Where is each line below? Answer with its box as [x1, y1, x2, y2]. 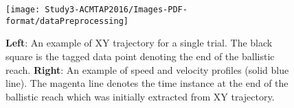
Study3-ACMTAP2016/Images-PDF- [45, 5, 188, 14]
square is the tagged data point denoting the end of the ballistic [5, 49, 275, 63]
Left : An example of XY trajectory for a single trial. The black [5, 36, 273, 50]
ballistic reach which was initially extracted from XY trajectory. [5, 89, 275, 103]
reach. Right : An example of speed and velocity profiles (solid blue [5, 62, 289, 77]
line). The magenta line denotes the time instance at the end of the [5, 76, 289, 90]
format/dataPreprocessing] [5, 16, 128, 26]
